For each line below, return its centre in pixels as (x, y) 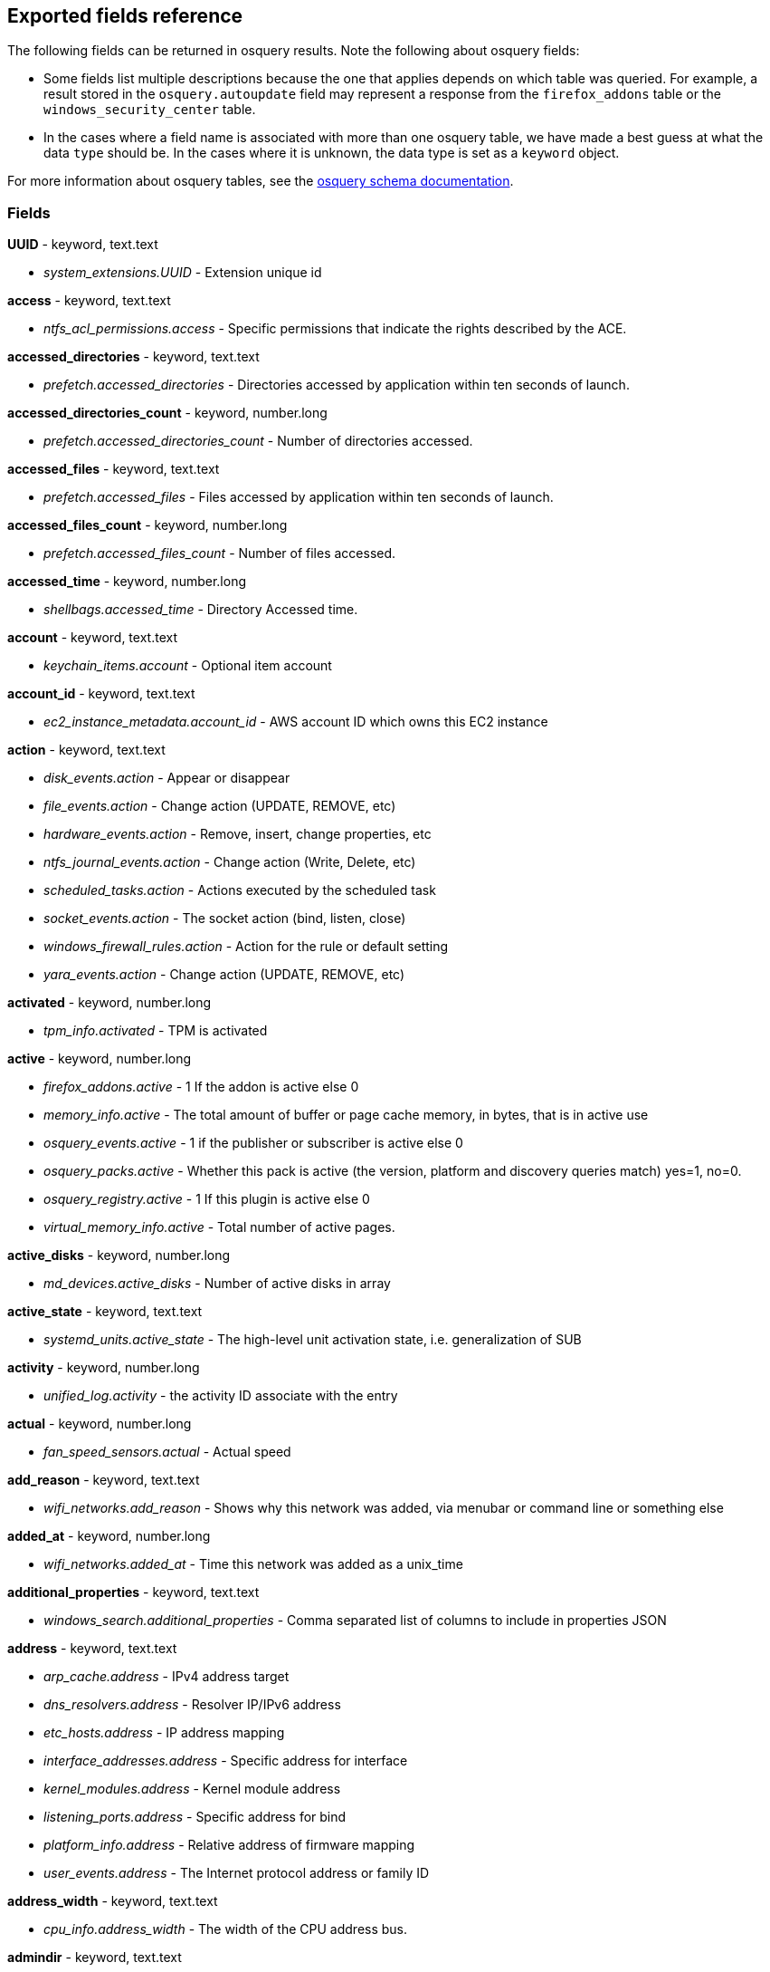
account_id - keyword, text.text (101, 694)
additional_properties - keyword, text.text (133, 1592)
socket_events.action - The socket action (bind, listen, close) (225, 919)
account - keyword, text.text (92, 638)
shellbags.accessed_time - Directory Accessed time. (201, 610)
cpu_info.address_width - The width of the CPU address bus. (226, 1929)
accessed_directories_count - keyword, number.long (167, 413)
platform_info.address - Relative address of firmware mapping (229, 1845)
